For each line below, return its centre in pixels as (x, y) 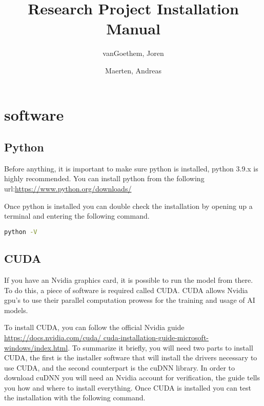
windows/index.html (36, 347)
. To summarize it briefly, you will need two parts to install (160, 347)
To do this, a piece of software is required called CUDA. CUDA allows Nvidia (126, 290)
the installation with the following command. (75, 398)
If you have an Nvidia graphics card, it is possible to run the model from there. (129, 279)
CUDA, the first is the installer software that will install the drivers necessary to (131, 357)
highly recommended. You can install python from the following (104, 178)
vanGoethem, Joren (133, 53)
